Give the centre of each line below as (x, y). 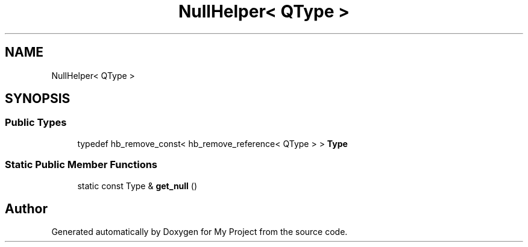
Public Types (36, 123)
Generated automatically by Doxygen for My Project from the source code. (200, 232)
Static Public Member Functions (81, 165)
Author (26, 208)
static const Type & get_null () (137, 186)
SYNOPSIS (38, 99)
